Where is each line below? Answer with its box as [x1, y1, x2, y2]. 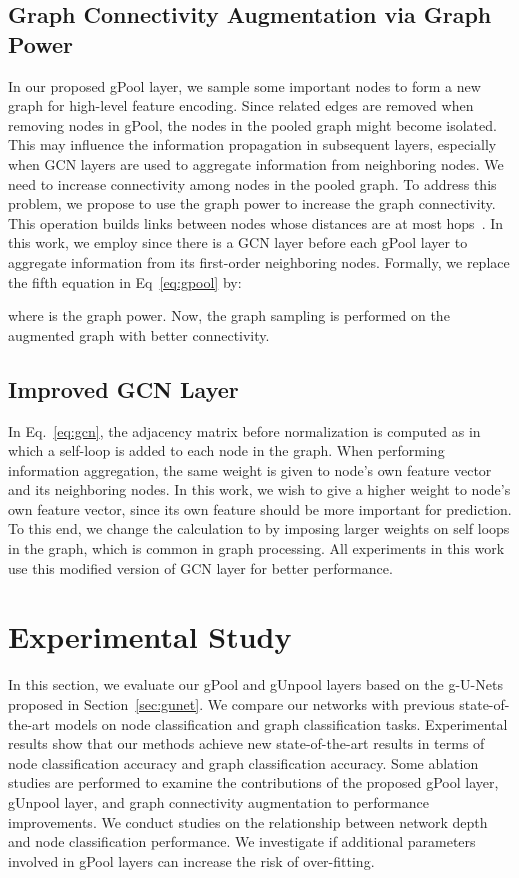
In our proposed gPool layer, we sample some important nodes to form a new [8, 75, 481, 96]
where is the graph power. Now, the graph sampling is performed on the [8, 305, 450, 326]
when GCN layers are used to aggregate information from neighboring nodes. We [8, 153, 504, 174]
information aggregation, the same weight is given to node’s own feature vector [8, 459, 492, 480]
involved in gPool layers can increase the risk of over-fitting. [8, 850, 375, 871]
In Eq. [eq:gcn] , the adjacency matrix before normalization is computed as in [8, 420, 481, 441]
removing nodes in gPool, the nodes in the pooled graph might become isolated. [8, 114, 497, 135]
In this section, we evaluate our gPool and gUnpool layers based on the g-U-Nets [8, 674, 503, 695]
